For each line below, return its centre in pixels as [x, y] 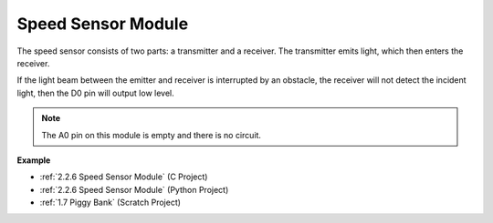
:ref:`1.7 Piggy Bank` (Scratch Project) [110, 203]
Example [34, 160]
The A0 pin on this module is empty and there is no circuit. [152, 135]
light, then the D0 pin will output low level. [96, 93]
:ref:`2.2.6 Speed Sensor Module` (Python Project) [134, 189]
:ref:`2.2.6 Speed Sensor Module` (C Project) [124, 177]
